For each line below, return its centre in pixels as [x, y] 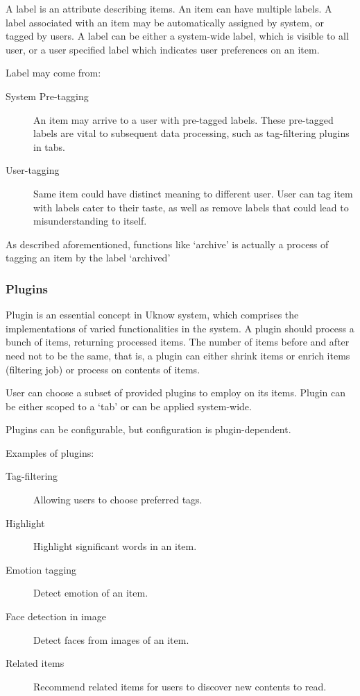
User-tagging [33, 170]
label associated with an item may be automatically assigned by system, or [165, 22]
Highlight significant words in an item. [115, 546]
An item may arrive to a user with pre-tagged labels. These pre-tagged [183, 119]
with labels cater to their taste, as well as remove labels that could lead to [191, 207]
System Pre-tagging [47, 96]
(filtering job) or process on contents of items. [103, 369]
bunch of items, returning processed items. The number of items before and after [178, 342]
